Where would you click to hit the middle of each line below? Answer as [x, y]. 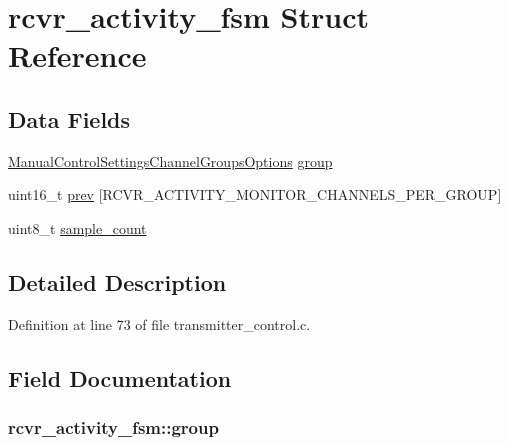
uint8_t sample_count [77, 227]
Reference [77, 55]
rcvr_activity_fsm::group [113, 427]
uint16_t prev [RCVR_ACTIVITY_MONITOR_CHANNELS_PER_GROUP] [255, 194]
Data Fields [69, 118]
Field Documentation [120, 377]
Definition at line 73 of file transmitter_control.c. [159, 323]
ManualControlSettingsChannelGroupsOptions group [170, 160]
